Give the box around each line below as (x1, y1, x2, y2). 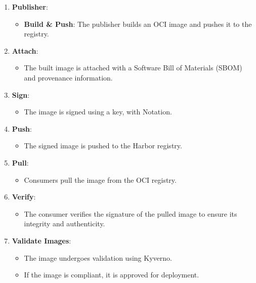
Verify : (12, 191, 36, 202)
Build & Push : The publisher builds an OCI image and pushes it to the (24, 18, 252, 29)
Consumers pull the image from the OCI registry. (24, 174, 177, 185)
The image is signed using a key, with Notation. (24, 106, 172, 117)
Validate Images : (12, 235, 71, 246)
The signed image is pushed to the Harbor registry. (24, 140, 182, 151)
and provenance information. (24, 72, 113, 83)
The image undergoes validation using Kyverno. (24, 252, 172, 263)
